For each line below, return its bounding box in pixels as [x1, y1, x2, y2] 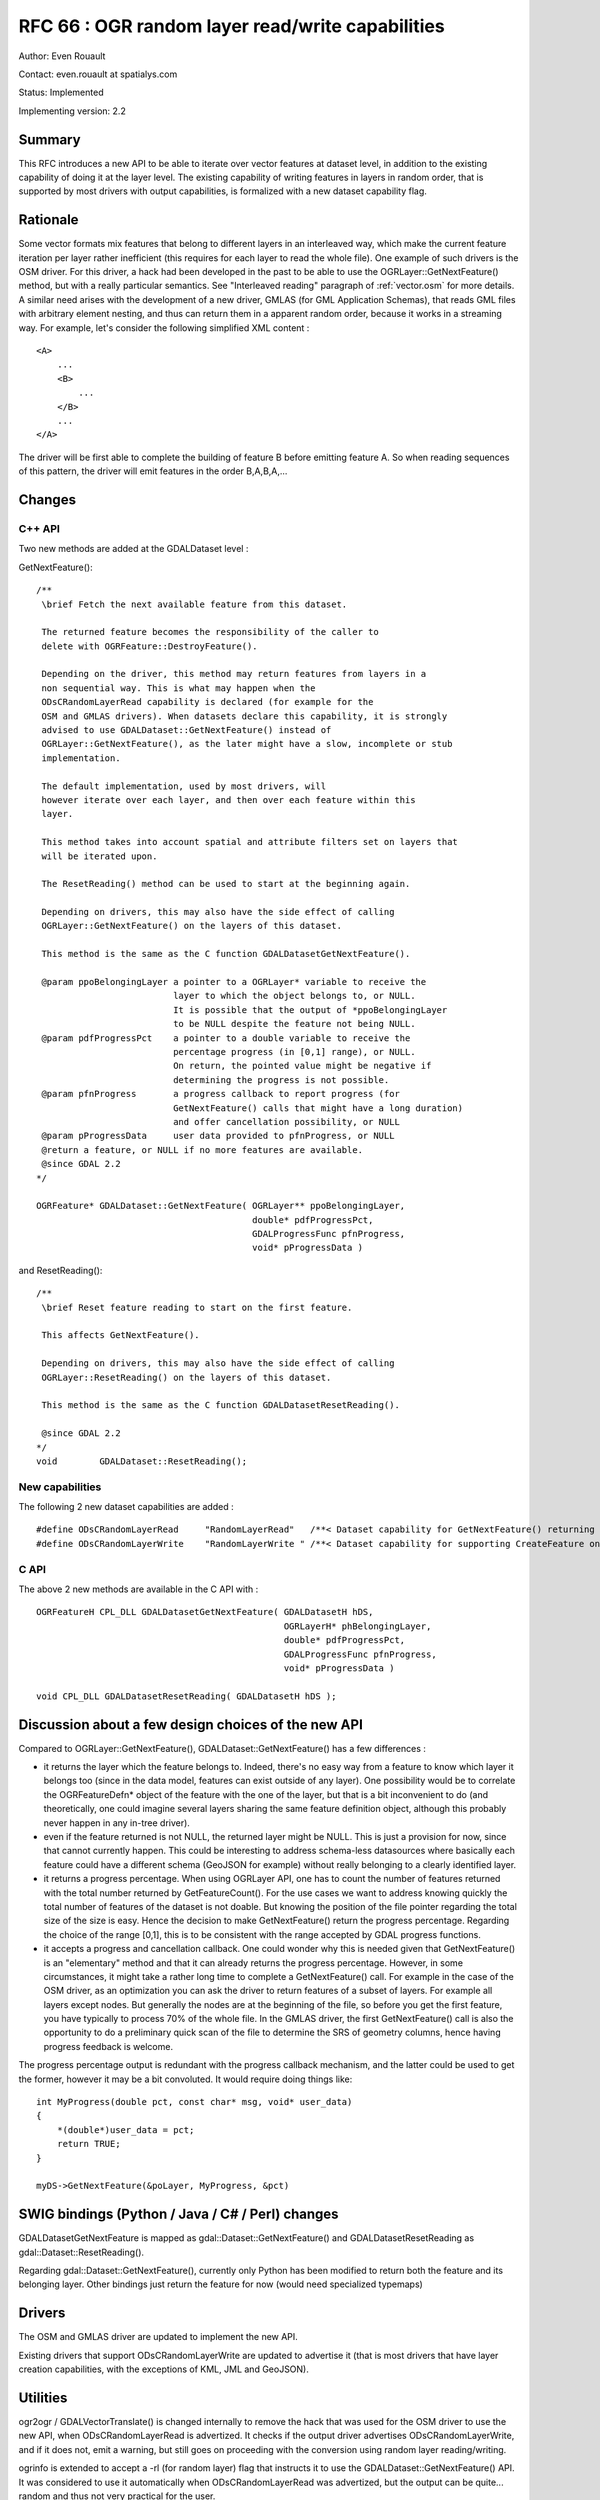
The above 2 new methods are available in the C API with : [18, 1583, 259, 1595]
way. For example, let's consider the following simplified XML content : [18, 321, 310, 334]
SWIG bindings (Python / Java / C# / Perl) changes [18, 2206, 339, 2223]
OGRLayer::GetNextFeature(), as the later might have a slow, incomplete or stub [41, 738, 453, 750]
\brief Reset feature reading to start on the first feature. [41, 1301, 353, 1313]
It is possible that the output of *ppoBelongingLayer [173, 1004, 448, 1015]
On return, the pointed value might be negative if [173, 1060, 432, 1072]
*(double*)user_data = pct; [56, 2124, 195, 2135]
